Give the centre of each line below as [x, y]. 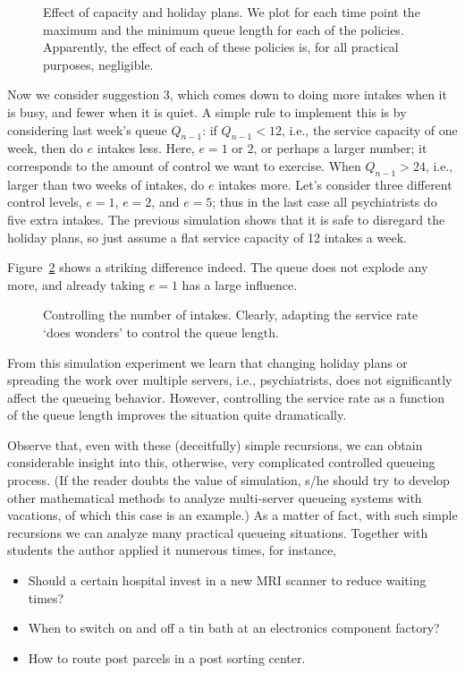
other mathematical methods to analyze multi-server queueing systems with [215, 497]
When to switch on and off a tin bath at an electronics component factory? [234, 628]
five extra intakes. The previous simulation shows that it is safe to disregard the [226, 219]
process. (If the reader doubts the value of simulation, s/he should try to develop [228, 480]
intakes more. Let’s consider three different [335, 184]
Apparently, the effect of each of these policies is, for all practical [221, 47]
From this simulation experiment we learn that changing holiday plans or [207, 362]
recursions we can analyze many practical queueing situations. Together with [218, 532]
